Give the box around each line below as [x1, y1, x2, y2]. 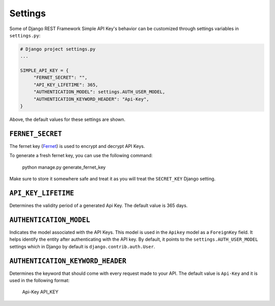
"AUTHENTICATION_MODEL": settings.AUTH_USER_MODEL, [33, 89, 166, 95]
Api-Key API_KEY [22, 289, 59, 295]
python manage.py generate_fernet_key [22, 164, 106, 170]
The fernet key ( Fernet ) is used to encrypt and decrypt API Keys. [9, 143, 145, 149]
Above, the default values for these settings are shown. [9, 116, 126, 122]
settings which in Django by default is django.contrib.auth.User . [9, 243, 155, 249]
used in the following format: [9, 277, 70, 283]
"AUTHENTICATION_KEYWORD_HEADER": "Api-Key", [33, 96, 150, 102]
